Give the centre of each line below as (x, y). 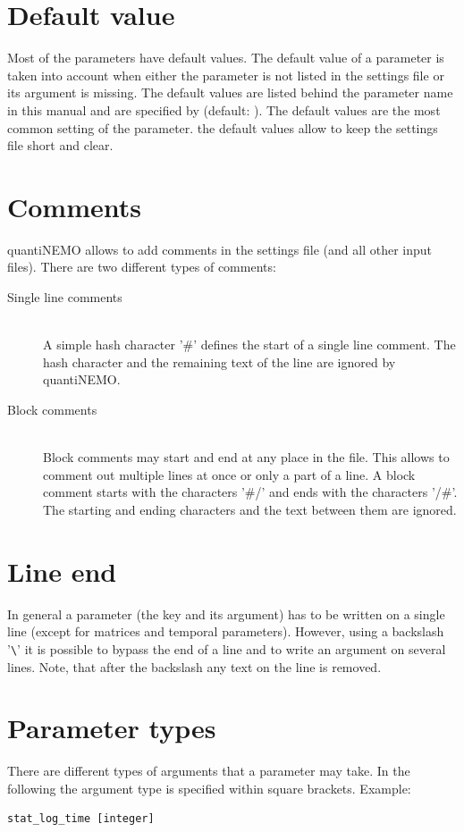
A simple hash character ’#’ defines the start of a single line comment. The (249, 345)
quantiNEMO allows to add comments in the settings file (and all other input (220, 249)
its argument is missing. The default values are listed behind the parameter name (230, 92)
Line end (62, 571)
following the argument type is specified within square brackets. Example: (209, 788)
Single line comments (65, 297)
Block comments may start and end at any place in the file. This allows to (246, 457)
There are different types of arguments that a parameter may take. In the (209, 771)
